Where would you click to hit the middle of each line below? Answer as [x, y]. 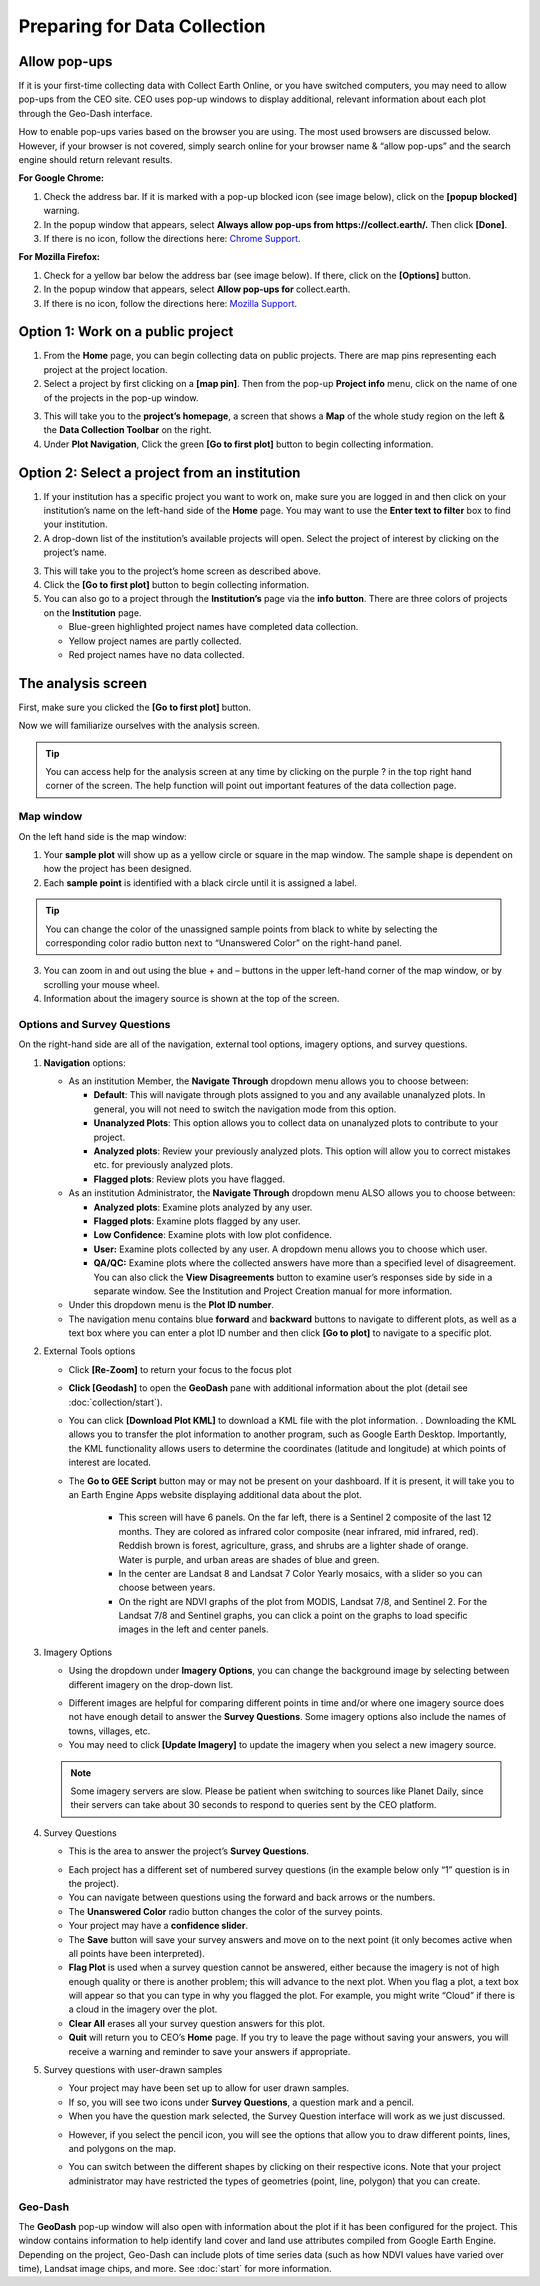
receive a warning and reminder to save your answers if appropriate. [209, 2051]
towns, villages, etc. [109, 1731]
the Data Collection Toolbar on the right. [127, 430]
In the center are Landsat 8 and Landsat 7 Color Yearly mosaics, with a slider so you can [300, 1573]
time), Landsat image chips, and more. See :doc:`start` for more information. [175, 2269]
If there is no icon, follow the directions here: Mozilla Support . [170, 303]
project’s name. [75, 552]
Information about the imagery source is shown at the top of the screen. [191, 999]
